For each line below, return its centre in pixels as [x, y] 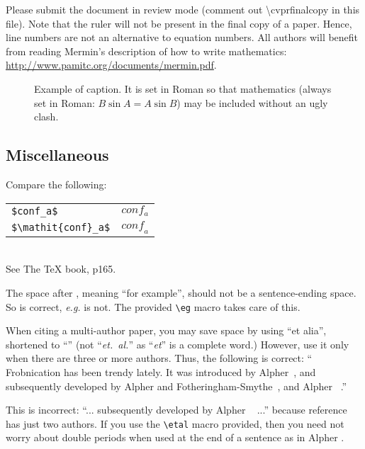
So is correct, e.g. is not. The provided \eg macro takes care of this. [153, 306]
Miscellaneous [57, 155]
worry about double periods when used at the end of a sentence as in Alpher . [175, 437]
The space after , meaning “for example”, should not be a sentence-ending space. [181, 292]
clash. [46, 116]
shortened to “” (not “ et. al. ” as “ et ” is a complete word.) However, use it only [178, 344]
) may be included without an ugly [252, 102]
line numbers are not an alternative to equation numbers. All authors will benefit [182, 37]
